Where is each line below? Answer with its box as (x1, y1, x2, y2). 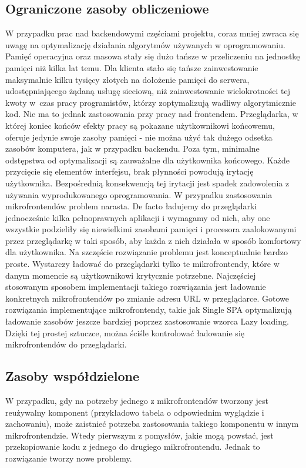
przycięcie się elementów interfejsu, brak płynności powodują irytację (5, 165, 254, 178)
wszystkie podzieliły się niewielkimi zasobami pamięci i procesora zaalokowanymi (5, 223, 297, 235)
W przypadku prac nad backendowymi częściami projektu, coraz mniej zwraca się (5, 27, 299, 39)
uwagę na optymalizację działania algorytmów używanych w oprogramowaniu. (5, 38, 285, 51)
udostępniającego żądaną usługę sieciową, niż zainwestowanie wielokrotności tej (5, 85, 290, 97)
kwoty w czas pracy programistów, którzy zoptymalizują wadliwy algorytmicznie (5, 96, 296, 108)
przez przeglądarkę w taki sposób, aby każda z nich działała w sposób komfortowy (5, 234, 301, 246)
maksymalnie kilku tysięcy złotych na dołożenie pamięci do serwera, (5, 73, 250, 85)
